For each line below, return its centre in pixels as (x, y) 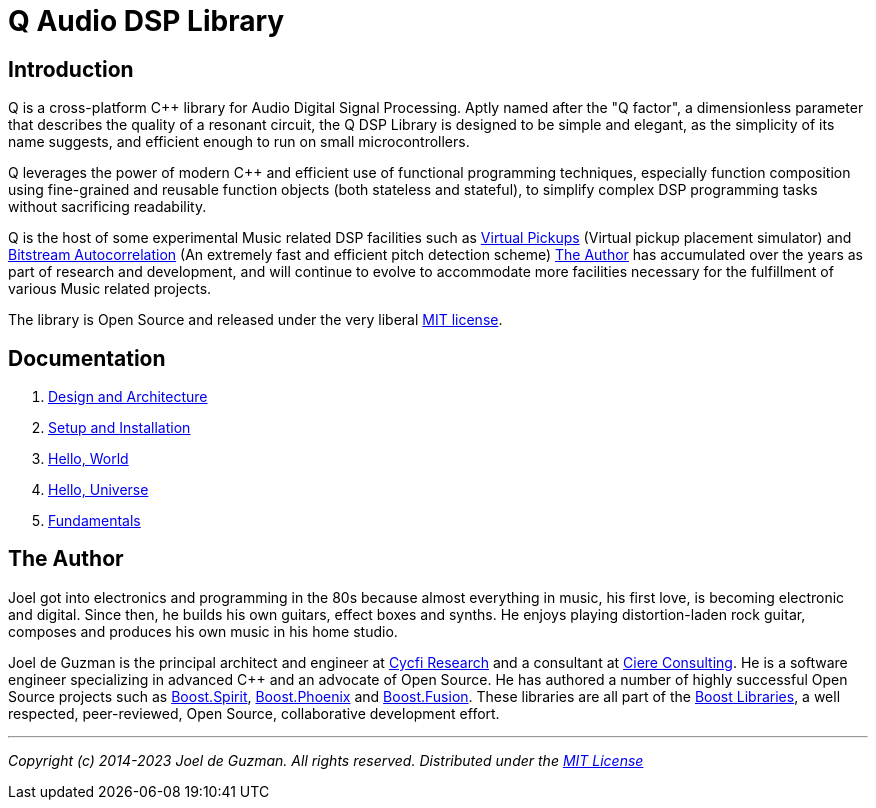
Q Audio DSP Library (146, 21)
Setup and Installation (119, 428)
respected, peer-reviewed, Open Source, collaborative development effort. (254, 713)
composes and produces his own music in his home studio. (203, 631)
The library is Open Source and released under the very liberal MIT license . (255, 320)
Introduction (71, 69)
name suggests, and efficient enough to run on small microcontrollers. (239, 142)
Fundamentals (94, 521)
